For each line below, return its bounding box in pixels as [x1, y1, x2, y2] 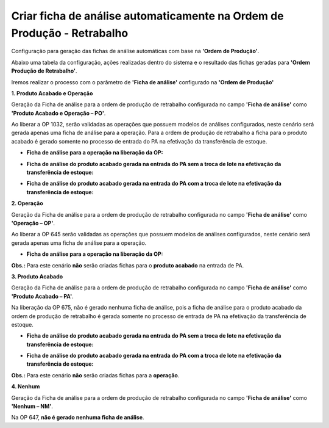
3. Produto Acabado [11, 272, 63, 280]
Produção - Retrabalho [11, 26, 129, 40]
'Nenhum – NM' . [11, 403, 53, 410]
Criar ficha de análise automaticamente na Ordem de [11, 9, 284, 23]
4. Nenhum [11, 383, 40, 390]
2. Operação [11, 200, 44, 207]
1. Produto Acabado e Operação [11, 89, 93, 97]
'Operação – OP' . [11, 219, 55, 227]
